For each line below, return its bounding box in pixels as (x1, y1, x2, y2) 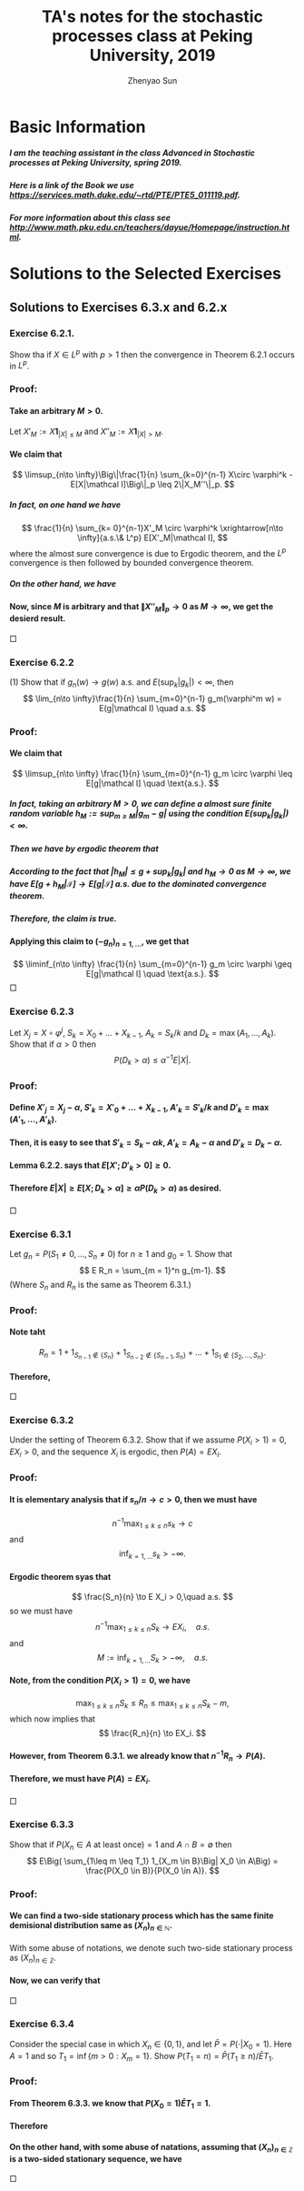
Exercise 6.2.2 (9, 656, 74, 668)
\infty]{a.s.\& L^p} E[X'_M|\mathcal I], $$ (76, 532, 229, 543)
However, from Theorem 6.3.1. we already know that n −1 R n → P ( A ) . (9, 1749, 266, 1764)
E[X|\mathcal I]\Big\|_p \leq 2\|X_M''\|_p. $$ (70, 478, 235, 489)
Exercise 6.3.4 (9, 2017, 74, 2030)
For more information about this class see (9, 212, 171, 224)
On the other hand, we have (9, 578, 116, 588)
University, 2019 (89, 45, 216, 65)
